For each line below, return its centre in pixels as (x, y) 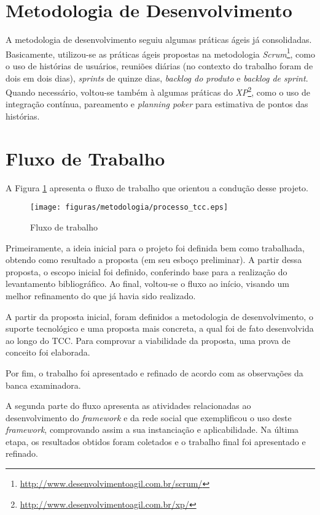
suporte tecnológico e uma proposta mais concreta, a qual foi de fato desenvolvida (160, 328)
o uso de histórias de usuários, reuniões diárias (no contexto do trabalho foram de (159, 65)
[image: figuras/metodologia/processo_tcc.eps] (129, 208)
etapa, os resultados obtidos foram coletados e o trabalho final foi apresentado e (156, 441)
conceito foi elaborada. (48, 352)
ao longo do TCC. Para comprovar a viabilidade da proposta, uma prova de (148, 340)
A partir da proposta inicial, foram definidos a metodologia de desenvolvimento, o (159, 316)
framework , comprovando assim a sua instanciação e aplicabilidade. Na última (152, 429)
